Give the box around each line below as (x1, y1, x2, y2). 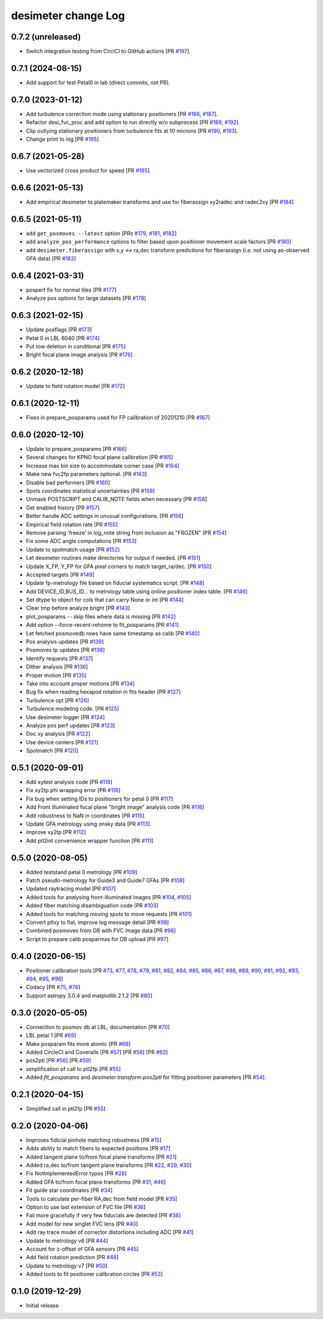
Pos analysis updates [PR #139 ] (26, 638, 104, 645)
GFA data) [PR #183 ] (26, 254, 77, 262)
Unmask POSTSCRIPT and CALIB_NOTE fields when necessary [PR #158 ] (26, 496, 208, 503)
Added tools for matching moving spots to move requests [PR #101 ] (26, 910, 192, 917)
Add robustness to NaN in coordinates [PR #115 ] (26, 812, 145, 819)
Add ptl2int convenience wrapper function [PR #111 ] (26, 837, 154, 844)
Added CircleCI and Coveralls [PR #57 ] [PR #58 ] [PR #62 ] (26, 1048, 168, 1056)
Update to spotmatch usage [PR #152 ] (26, 545, 120, 553)
